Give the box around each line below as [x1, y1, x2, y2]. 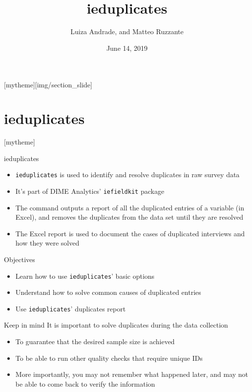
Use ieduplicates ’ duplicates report [15, 303, 126, 313]
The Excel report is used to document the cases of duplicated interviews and [15, 228, 245, 238]
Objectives [4, 254, 35, 264]
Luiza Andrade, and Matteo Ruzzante [70, 26, 184, 37]
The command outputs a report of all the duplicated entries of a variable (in [15, 202, 244, 212]
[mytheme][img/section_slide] [4, 80, 92, 90]
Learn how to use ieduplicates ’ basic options [15, 270, 155, 281]
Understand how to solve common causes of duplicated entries [15, 287, 201, 297]
